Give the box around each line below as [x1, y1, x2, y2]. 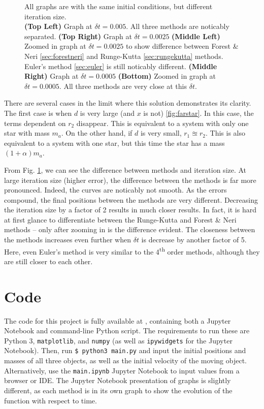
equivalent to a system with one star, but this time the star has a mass [4, 137, 225, 148]
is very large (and [80, 107, 135, 118]
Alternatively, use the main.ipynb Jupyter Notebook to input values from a [4, 365, 240, 375]
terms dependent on [4, 117, 66, 128]
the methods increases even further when [4, 234, 131, 245]
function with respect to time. [4, 395, 97, 405]
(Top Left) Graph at [24, 21, 92, 32]
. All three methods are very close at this [59, 80, 187, 91]
